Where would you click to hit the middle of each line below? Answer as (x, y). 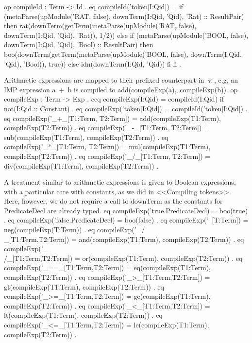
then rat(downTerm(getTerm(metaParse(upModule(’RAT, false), (100, 26)
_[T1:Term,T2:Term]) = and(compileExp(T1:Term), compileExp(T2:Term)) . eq (124, 239)
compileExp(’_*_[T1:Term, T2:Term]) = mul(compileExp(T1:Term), (107, 146)
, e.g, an (226, 80)
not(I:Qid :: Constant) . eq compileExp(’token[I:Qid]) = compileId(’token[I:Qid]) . (126, 108)
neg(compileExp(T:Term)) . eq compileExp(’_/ (75, 230)
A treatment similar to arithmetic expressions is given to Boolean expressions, (120, 182)
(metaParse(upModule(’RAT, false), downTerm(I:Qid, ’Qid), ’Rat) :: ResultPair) (124, 16)
